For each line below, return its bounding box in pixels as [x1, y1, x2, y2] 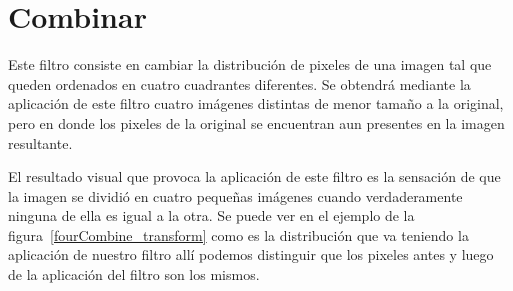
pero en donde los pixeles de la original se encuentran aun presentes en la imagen [8, 112, 505, 133]
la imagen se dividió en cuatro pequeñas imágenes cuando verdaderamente [8, 185, 463, 206]
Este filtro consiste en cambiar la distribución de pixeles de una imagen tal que [8, 54, 492, 75]
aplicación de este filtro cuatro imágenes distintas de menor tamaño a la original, [8, 93, 504, 114]
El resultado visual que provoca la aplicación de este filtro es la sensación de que [8, 166, 501, 187]
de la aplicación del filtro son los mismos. [8, 264, 260, 285]
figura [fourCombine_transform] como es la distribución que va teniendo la [8, 224, 469, 245]
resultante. [8, 132, 73, 153]
